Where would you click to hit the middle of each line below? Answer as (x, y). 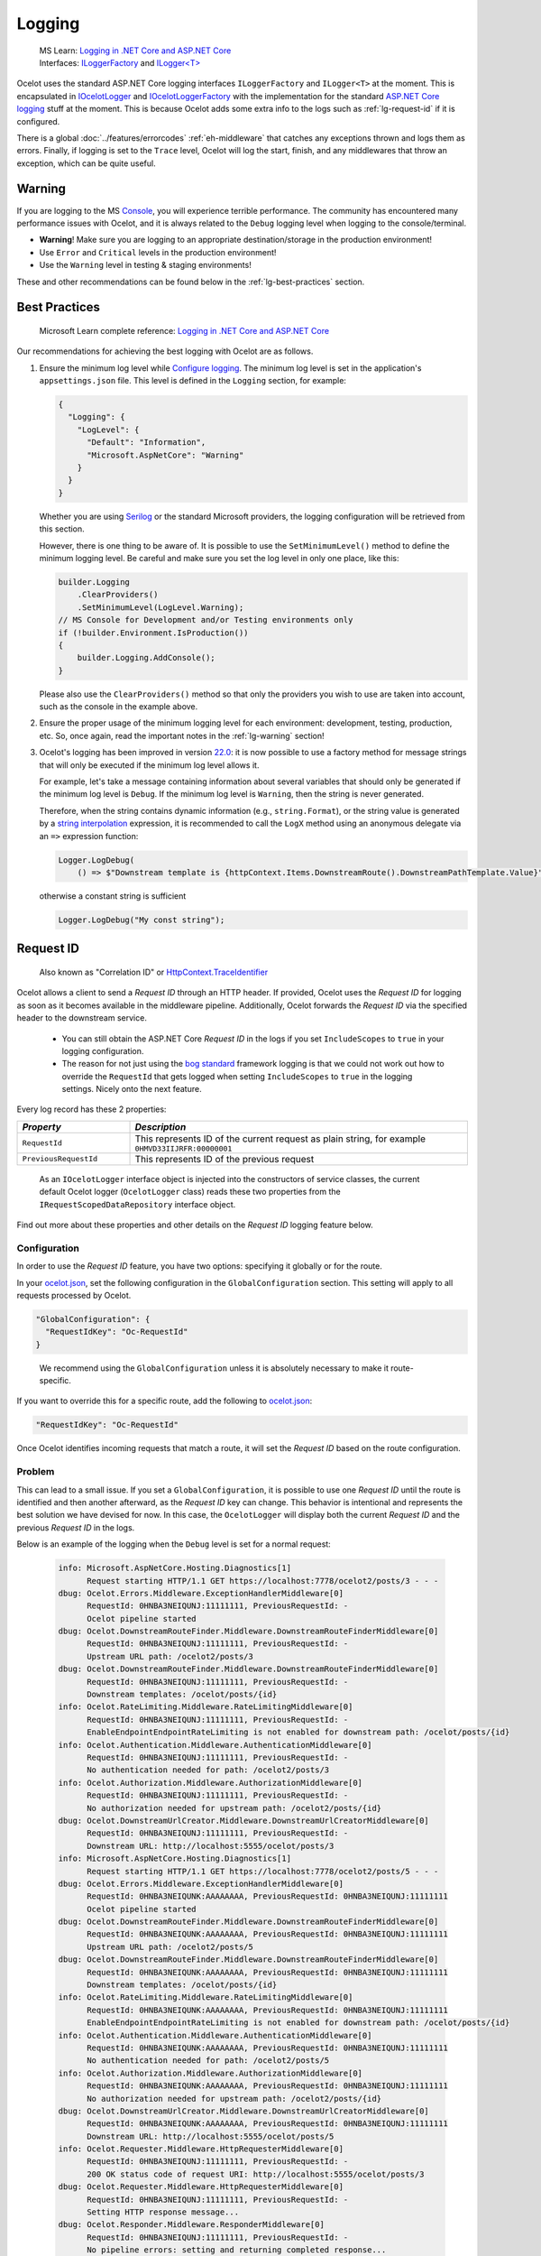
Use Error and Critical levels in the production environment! (158, 252)
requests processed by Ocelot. (74, 1295)
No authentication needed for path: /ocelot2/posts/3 (208, 1770)
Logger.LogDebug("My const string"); (142, 920)
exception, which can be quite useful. (87, 163)
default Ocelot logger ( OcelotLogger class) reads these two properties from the (190, 1192)
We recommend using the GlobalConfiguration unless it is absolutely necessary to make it (214, 1368)
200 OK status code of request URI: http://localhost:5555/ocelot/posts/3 (256, 2174)
